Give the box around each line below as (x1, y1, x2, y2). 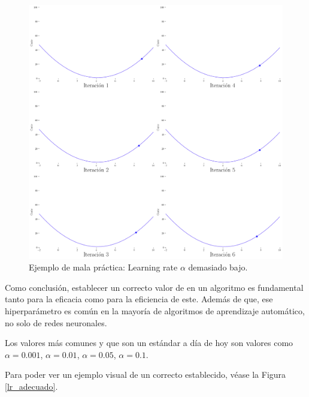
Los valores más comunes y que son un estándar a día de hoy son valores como (5, 336, 293, 349)
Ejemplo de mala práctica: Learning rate (29, 261, 178, 273)
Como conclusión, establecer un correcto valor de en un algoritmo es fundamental (5, 281, 304, 293)
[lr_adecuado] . (5, 380, 58, 392)
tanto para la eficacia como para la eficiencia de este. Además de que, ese (5, 293, 273, 305)
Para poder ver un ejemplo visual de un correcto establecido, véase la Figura (5, 368, 286, 381)
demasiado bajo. (188, 261, 248, 273)
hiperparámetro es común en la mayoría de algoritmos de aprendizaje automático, (5, 304, 305, 317)
